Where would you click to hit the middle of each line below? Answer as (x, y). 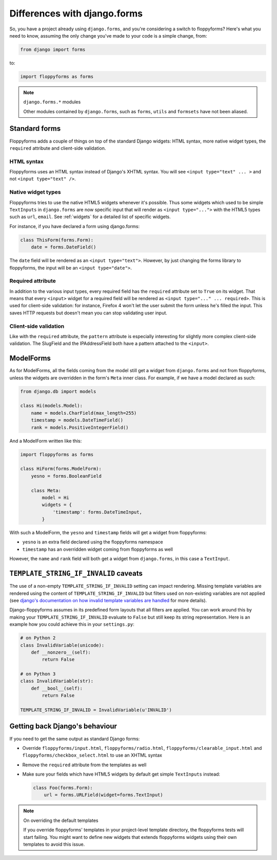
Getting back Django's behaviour (63, 726)
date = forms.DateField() (64, 247)
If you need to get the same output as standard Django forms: (75, 739)
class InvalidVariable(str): (57, 681)
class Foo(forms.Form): (63, 788)
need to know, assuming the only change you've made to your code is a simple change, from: (108, 36)
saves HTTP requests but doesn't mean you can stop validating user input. (88, 313)
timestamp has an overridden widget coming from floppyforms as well (97, 549)
